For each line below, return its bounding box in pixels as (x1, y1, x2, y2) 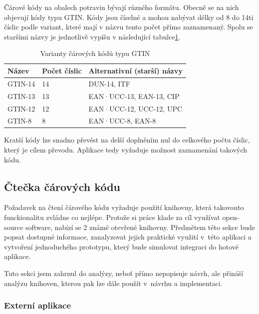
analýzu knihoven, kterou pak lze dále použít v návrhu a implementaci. (4, 277, 223, 288)
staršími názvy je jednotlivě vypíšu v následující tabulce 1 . (4, 31, 181, 41)
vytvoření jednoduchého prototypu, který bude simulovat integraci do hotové (4, 241, 239, 251)
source (4, 221, 23, 232)
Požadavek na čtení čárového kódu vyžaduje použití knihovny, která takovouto (4, 202, 244, 212)
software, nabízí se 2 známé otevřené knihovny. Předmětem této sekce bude (25, 221, 256, 232)
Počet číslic (42, 65, 82, 75)
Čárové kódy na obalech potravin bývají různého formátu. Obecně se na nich (4, 2, 239, 12)
